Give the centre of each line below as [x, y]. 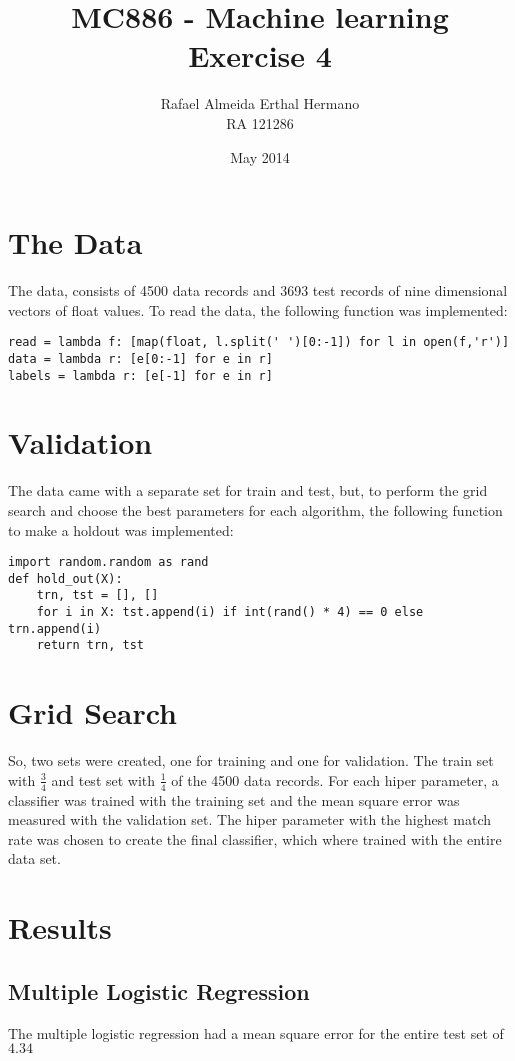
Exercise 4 [260, 55]
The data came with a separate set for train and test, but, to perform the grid [248, 490]
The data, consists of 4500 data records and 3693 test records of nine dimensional [258, 290]
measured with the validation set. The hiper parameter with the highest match [249, 819]
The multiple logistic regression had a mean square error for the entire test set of [256, 1032]
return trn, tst [90, 645]
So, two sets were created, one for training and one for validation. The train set [251, 760]
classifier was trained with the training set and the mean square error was [234, 799]
